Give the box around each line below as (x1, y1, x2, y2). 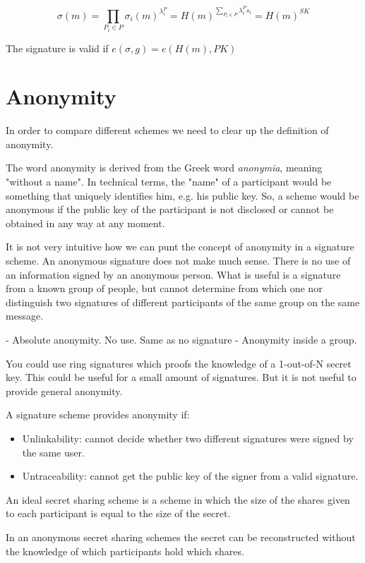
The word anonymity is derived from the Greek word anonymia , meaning (6, 160, 323, 175)
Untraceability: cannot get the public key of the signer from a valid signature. (22, 468, 359, 483)
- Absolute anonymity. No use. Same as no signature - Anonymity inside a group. (6, 332, 357, 347)
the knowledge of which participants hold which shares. (6, 543, 244, 558)
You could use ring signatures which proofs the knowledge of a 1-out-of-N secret (6, 356, 352, 370)
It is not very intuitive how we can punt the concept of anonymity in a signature (6, 239, 354, 254)
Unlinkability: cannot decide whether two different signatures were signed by (22, 430, 354, 445)
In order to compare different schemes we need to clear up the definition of (6, 123, 329, 138)
